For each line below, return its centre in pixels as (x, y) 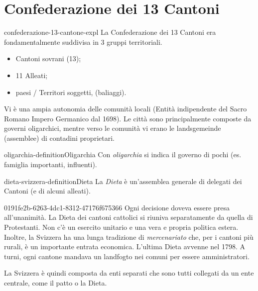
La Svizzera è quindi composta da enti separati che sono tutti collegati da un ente (129, 273)
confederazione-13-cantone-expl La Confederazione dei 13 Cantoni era (110, 32)
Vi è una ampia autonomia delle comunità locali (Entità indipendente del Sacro (126, 109)
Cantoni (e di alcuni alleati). (47, 191)
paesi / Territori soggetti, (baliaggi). (71, 92)
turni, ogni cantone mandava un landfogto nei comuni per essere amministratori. (127, 256)
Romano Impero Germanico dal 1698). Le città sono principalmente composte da (128, 118)
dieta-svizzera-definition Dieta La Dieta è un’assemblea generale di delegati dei (123, 181)
